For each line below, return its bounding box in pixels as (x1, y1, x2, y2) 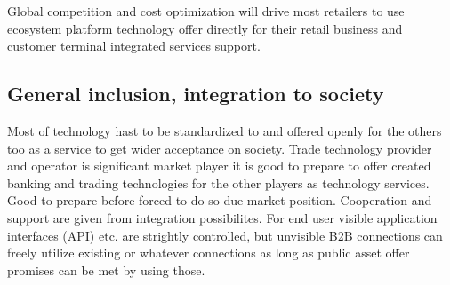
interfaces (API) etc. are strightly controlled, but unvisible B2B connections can (7, 226, 443, 244)
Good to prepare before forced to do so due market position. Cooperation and (7, 191, 432, 210)
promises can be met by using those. (7, 260, 205, 279)
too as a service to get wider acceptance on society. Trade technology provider (7, 139, 432, 157)
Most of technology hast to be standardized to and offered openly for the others (7, 121, 442, 139)
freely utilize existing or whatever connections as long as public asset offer (7, 243, 410, 262)
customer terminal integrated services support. (7, 36, 261, 55)
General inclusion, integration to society (7, 80, 384, 107)
